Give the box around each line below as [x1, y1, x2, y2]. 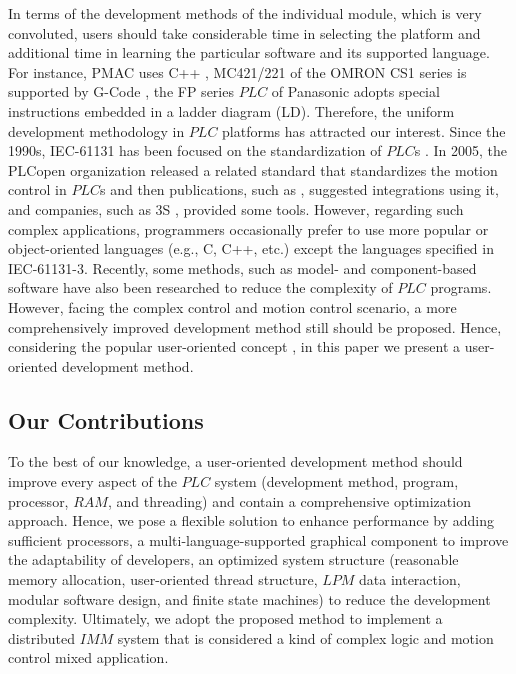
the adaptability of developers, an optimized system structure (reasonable [8, 549, 459, 570]
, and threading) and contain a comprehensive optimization [107, 490, 471, 511]
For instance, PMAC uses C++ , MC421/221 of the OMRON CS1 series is [8, 61, 467, 82]
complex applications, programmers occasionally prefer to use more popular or [8, 218, 489, 239]
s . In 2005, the [414, 140, 507, 161]
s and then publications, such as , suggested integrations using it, [100, 179, 499, 200]
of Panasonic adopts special [271, 81, 440, 102]
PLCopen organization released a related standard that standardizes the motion [8, 159, 498, 180]
